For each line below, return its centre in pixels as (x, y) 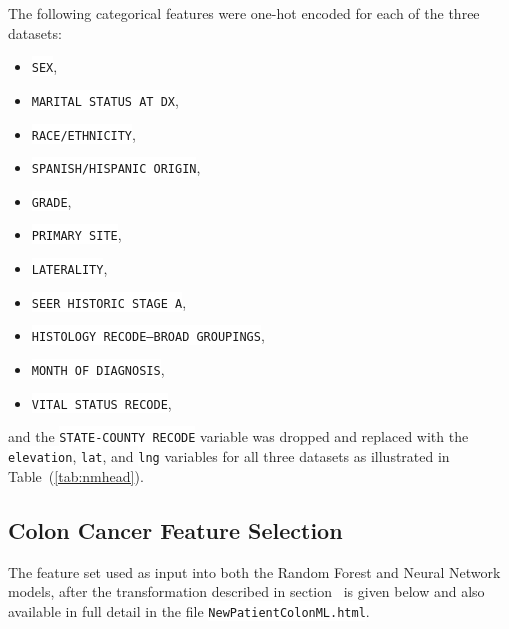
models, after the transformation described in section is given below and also (246, 591)
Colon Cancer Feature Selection (175, 529)
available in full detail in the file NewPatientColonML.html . (189, 610)
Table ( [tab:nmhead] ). (76, 475)
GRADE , (51, 200)
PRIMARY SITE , (76, 234)
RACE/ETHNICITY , (83, 133)
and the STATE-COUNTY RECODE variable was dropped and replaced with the (238, 436)
